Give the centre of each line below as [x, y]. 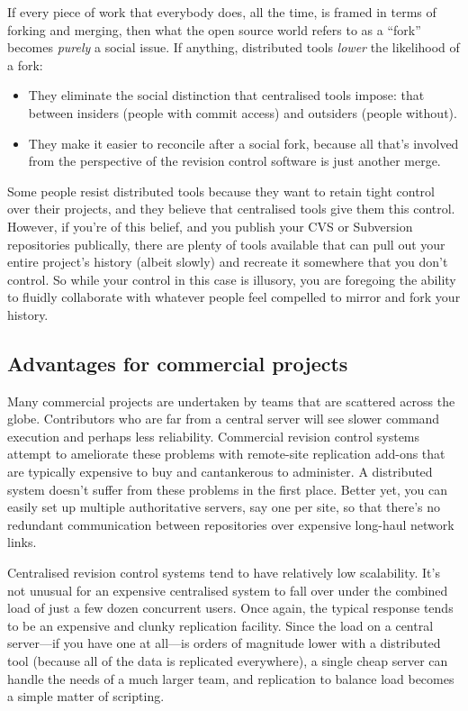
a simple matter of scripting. [86, 696]
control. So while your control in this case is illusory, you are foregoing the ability [232, 279]
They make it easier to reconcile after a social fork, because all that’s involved [243, 143]
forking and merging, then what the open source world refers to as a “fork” [214, 29]
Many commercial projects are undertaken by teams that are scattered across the [231, 401]
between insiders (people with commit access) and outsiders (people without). [243, 112]
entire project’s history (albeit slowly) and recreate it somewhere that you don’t [228, 262]
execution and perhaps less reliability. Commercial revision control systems [214, 436]
